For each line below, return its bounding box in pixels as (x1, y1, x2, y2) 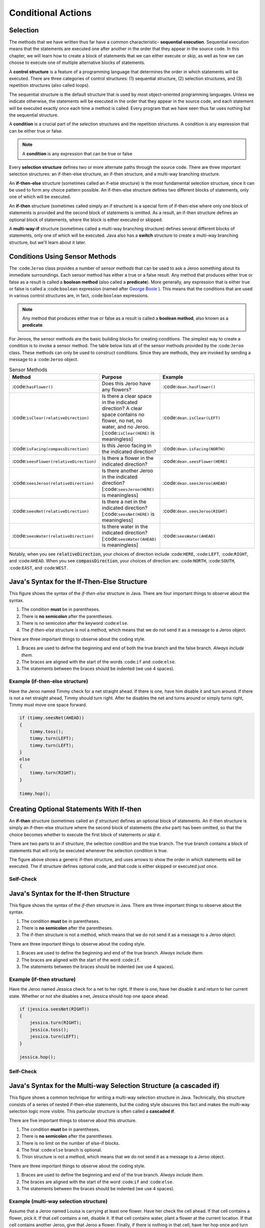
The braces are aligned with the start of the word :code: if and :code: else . (21, 1179, 174, 1185)
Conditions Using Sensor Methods (9, 252, 116, 260)
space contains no (102, 411, 145, 418)
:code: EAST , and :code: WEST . (9, 565, 68, 571)
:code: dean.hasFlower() (162, 383, 216, 390)
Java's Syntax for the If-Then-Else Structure (9, 578, 148, 586)
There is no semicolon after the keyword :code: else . (21, 620, 129, 626)
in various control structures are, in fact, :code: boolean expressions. (9, 293, 149, 299)
